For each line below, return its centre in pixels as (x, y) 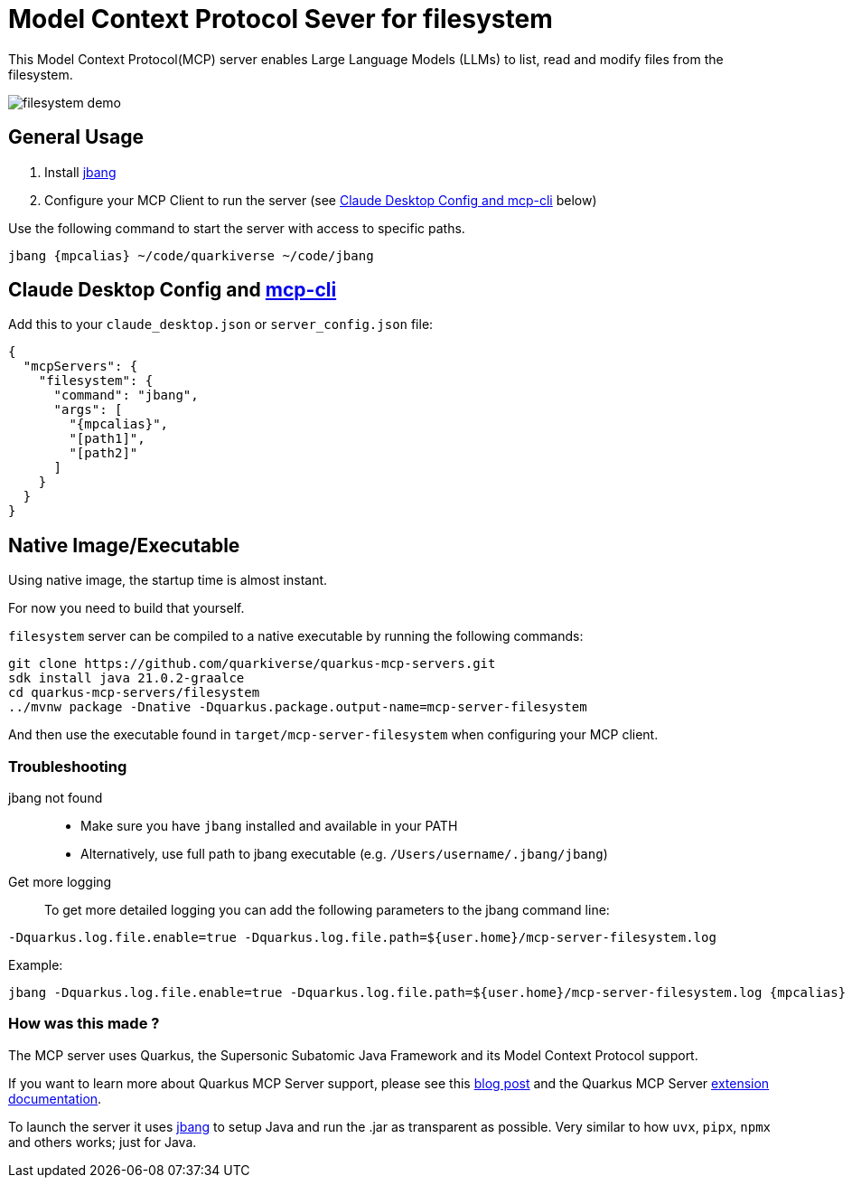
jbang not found (56, 798)
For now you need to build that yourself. (126, 608)
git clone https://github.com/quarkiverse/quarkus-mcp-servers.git (252, 664)
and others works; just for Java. (103, 1142)
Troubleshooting (68, 766)
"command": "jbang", (126, 395)
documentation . (55, 1098)
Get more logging (60, 882)
